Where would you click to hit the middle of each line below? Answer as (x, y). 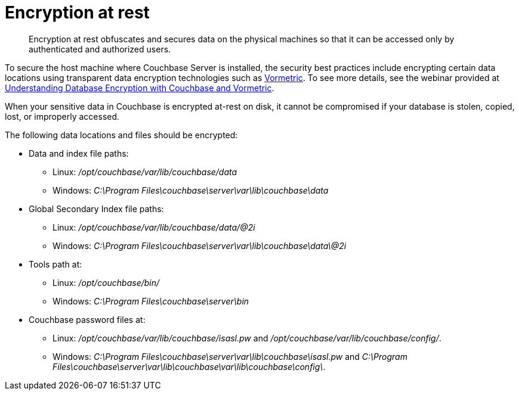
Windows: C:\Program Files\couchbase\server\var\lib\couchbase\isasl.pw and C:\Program (230, 356)
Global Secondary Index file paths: (96, 209)
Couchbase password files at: (87, 319)
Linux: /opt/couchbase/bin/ (106, 282)
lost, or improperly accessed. (62, 116)
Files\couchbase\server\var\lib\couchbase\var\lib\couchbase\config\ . (189, 366)
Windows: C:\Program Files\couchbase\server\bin (151, 301)
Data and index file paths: (79, 153)
